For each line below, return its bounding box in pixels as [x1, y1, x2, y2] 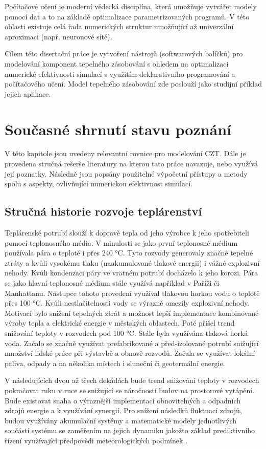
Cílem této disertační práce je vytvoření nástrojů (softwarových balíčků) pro [5, 48, 243, 59]
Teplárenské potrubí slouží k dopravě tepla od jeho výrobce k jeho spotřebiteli [5, 227, 249, 238]
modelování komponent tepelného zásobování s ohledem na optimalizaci [5, 58, 229, 69]
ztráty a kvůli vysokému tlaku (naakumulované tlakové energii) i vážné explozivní [5, 257, 260, 268]
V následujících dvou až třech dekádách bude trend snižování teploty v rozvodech [5, 375, 259, 386]
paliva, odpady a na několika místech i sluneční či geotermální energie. [5, 357, 225, 368]
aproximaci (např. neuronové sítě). [5, 31, 112, 41]
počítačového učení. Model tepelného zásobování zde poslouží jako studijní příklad [5, 78, 262, 89]
